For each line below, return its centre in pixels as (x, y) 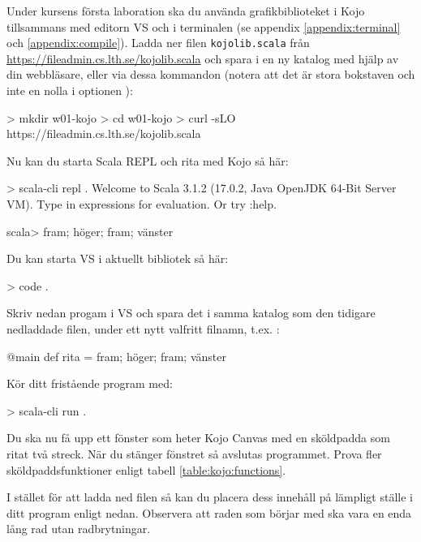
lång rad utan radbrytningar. (79, 529)
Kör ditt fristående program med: (90, 383)
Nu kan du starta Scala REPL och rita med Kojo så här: (148, 160)
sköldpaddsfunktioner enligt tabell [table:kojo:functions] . (146, 469)
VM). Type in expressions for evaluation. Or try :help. (142, 204)
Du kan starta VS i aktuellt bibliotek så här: (118, 258)
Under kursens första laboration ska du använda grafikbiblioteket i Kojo (186, 11)
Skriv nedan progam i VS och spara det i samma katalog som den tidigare (191, 313)
